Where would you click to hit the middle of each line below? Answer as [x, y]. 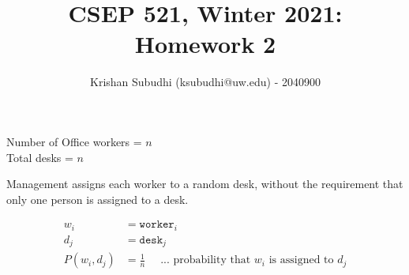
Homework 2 [205, 44]
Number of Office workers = [74, 141]
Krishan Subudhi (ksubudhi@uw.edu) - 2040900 [205, 82]
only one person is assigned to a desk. [98, 199]
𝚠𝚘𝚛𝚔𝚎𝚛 [157, 225]
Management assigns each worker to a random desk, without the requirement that [205, 184]
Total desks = [40, 157]
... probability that [206, 260]
